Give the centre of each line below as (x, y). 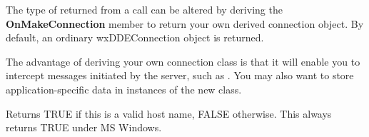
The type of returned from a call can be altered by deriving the (144, 9)
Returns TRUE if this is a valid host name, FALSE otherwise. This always (169, 113)
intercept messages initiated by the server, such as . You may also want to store (180, 75)
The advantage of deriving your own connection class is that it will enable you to (183, 61)
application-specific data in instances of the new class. (124, 89)
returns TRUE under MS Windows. (84, 127)
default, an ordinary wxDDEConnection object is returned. (135, 37)
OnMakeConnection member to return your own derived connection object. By (185, 23)
